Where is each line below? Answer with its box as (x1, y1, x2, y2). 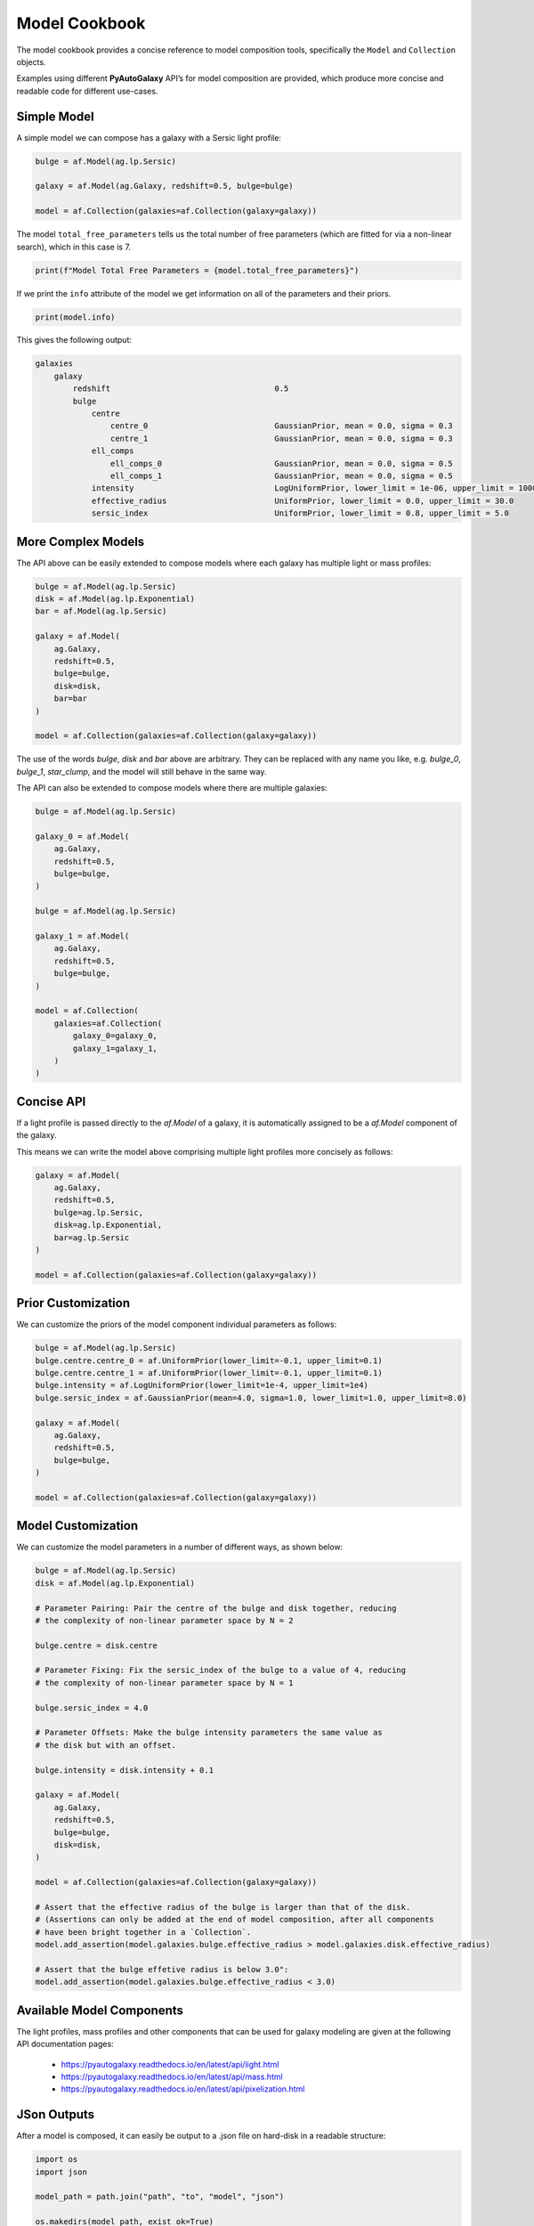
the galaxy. (16, 1130, 57, 1141)
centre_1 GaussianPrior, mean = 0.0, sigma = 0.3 (109, 433, 453, 443)
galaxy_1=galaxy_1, (72, 1043, 158, 1053)
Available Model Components (16, 2003, 184, 2018)
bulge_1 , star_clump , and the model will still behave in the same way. (16, 766, 267, 776)
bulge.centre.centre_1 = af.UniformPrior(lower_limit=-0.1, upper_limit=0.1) (35, 1368, 383, 1377)
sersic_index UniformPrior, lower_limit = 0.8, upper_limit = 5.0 (91, 508, 509, 518)
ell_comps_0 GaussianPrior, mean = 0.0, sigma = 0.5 (109, 459, 453, 468)
